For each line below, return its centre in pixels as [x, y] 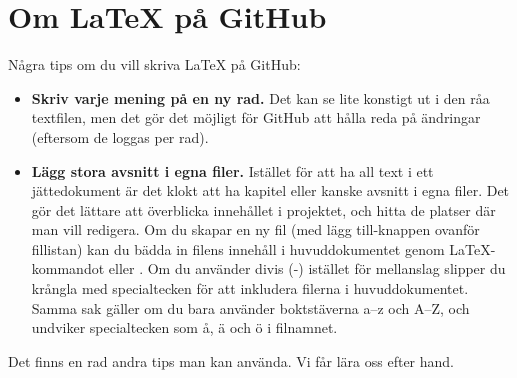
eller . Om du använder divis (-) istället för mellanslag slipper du [307, 268]
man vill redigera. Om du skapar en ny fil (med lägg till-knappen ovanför [255, 229]
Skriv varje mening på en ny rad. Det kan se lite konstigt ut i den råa [260, 97]
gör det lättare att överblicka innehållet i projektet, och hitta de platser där [263, 209]
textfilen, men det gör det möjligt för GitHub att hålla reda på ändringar [256, 117]
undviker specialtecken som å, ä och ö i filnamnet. [184, 327]
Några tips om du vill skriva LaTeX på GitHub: [154, 64]
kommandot [68, 268]
